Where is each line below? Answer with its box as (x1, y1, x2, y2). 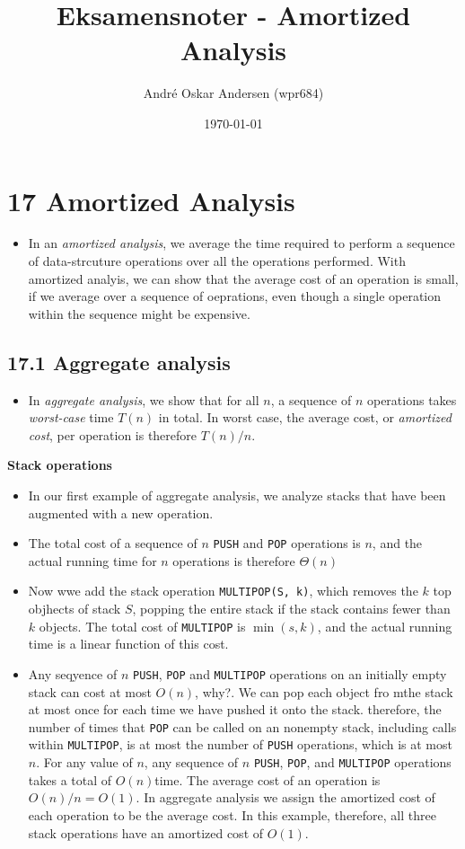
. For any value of (36, 753, 133, 772)
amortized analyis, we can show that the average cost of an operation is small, (28, 269, 459, 287)
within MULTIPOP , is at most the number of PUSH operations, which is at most (28, 735, 452, 754)
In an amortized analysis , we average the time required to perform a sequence (28, 234, 455, 252)
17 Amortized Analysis (7, 181, 295, 218)
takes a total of (28, 770, 112, 789)
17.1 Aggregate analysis (7, 348, 231, 376)
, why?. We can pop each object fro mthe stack (195, 682, 453, 701)
